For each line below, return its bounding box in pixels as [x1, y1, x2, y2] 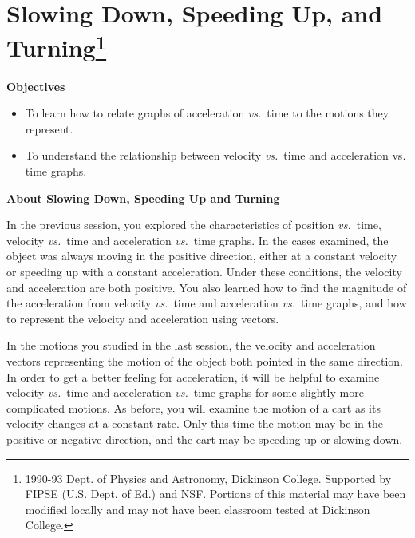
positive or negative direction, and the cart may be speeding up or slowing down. [6, 430, 403, 447]
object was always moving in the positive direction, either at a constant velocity [6, 247, 397, 264]
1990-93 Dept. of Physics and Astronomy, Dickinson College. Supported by [25, 469, 392, 486]
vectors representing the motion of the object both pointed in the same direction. [6, 352, 403, 369]
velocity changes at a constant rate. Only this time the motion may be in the [6, 415, 383, 432]
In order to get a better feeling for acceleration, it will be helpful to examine [6, 368, 380, 385]
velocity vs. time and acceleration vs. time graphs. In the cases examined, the [6, 231, 389, 248]
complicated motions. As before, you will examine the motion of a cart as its [6, 399, 381, 416]
